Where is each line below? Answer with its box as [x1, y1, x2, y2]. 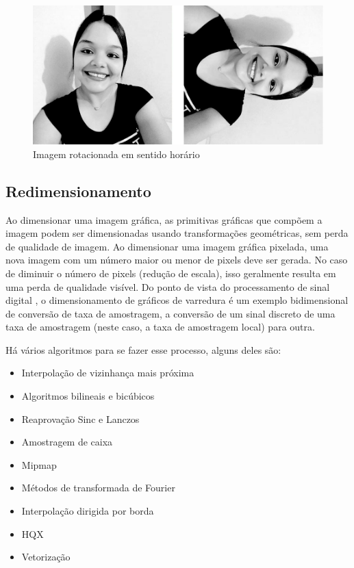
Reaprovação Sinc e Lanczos [21, 411, 140, 426]
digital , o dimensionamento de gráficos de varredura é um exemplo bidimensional [5, 293, 349, 307]
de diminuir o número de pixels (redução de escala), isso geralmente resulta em [5, 266, 336, 280]
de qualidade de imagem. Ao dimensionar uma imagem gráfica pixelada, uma [5, 239, 329, 253]
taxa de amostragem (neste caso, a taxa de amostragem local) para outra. [5, 320, 315, 334]
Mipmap [21, 457, 57, 472]
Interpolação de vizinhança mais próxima [21, 365, 194, 380]
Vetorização [21, 550, 71, 564]
